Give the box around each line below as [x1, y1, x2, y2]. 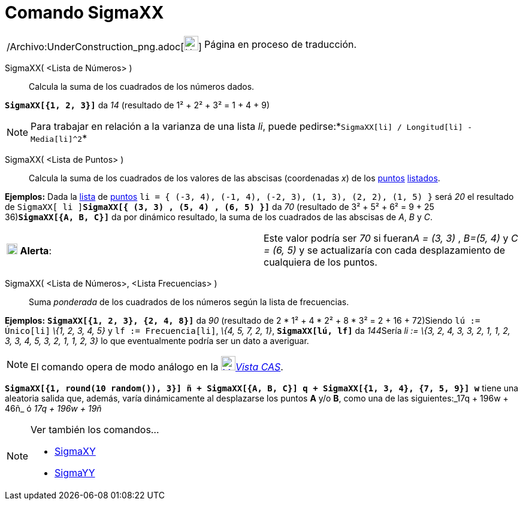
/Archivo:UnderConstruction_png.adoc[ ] [7, 40, 202, 53]
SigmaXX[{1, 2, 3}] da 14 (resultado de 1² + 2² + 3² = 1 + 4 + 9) [5, 99, 270, 110]
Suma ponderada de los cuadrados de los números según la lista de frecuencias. [29, 296, 349, 307]
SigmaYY [55, 466, 95, 479]
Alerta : [20, 244, 52, 257]
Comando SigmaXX [5, 2, 164, 23]
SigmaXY [55, 445, 96, 457]
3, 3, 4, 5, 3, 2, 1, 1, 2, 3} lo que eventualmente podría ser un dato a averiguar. [5, 335, 309, 346]
